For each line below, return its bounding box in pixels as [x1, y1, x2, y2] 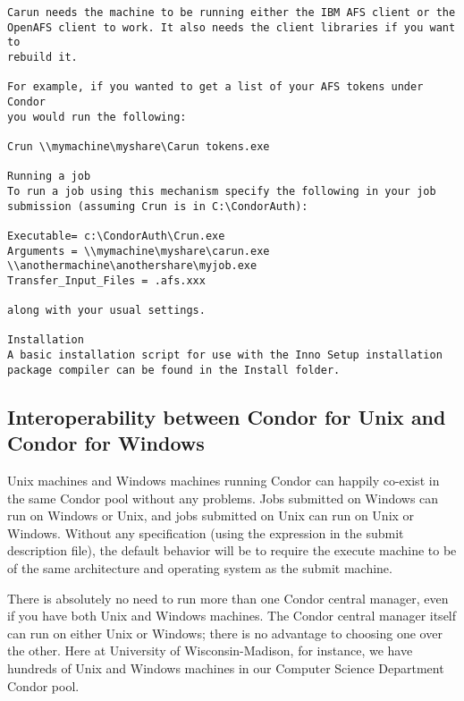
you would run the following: [7, 110, 187, 123]
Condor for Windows [7, 429, 205, 457]
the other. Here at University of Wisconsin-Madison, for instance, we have [7, 641, 413, 660]
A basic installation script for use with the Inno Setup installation [7, 349, 443, 362]
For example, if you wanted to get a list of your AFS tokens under [7, 80, 424, 94]
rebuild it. [7, 50, 78, 63]
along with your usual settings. [7, 304, 206, 317]
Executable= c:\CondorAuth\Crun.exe [7, 229, 225, 242]
